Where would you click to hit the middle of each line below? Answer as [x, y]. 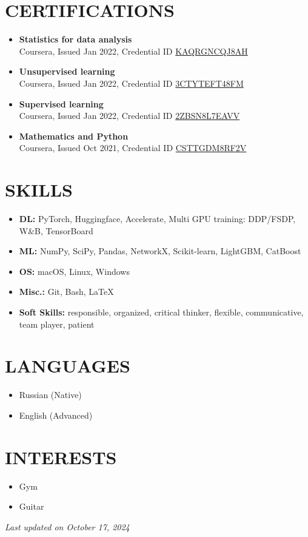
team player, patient [57, 324]
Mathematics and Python [74, 136]
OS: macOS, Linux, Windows [74, 271]
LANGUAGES [68, 366]
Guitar [32, 506]
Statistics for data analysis [75, 39]
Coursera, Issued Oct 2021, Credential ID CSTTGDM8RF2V [133, 148]
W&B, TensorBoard [56, 230]
